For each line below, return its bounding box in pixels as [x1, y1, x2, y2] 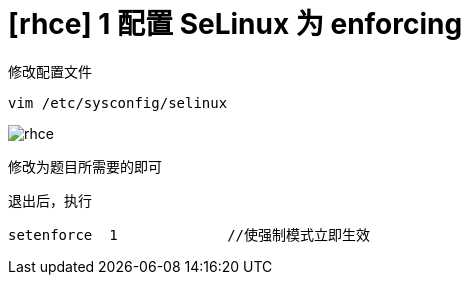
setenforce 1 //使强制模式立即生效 [8, 226, 371, 243]
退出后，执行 [8, 191, 92, 209]
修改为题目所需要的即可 [8, 157, 162, 175]
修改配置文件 [8, 62, 92, 80]
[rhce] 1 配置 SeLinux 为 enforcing [8, 7, 463, 41]
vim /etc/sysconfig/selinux [8, 94, 228, 111]
